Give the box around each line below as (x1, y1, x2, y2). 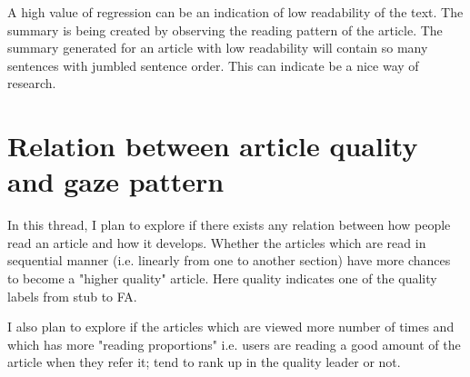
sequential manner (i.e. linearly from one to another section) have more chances (7, 251, 451, 270)
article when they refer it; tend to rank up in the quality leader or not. (7, 352, 401, 372)
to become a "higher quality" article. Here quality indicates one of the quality (7, 269, 437, 288)
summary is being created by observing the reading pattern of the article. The (7, 20, 443, 39)
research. (7, 74, 56, 93)
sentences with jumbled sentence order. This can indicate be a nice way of (7, 55, 419, 74)
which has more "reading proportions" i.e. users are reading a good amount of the (7, 334, 461, 353)
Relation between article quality (7, 127, 418, 164)
